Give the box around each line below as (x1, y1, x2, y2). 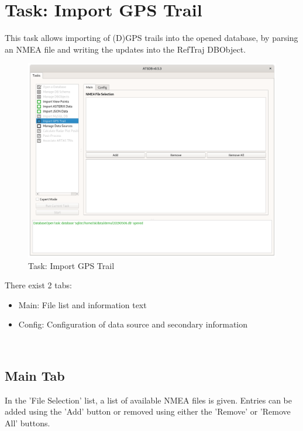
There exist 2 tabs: (5, 279, 72, 291)
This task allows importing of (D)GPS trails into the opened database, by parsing (5, 32, 298, 44)
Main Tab (5, 366, 65, 384)
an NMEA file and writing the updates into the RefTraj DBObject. (5, 43, 246, 55)
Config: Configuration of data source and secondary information (18, 318, 247, 330)
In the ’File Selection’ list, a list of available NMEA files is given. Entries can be (5, 394, 292, 406)
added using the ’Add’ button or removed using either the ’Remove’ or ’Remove (5, 405, 291, 418)
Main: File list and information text (18, 298, 147, 311)
